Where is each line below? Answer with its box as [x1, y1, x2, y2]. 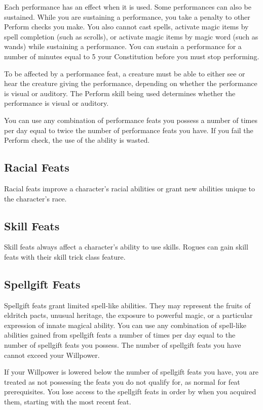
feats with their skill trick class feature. [4, 251, 126, 262]
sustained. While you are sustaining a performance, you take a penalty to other [4, 11, 250, 22]
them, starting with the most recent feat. [4, 396, 131, 407]
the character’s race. [4, 193, 67, 203]
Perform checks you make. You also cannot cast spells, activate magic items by [4, 21, 249, 32]
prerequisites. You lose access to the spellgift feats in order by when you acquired [4, 386, 256, 397]
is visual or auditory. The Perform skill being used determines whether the [4, 88, 236, 98]
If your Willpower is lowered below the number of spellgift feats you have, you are [4, 366, 259, 377]
